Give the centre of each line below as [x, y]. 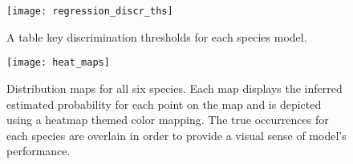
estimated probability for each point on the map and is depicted [164, 104]
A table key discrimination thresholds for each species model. [157, 36]
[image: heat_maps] [58, 63]
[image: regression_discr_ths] [90, 11]
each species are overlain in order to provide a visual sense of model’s [176, 135]
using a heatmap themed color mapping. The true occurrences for [168, 120]
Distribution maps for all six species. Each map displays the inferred [174, 88]
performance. [39, 151]
